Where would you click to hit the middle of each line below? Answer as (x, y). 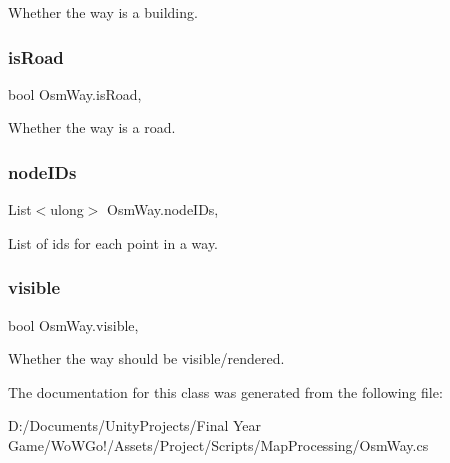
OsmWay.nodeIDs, (163, 209)
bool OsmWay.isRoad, (75, 93)
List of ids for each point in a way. (113, 242)
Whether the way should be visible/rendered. (146, 358)
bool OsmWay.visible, (73, 324)
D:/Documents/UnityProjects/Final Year (135, 425)
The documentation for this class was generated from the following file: (225, 391)
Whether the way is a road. (92, 127)
